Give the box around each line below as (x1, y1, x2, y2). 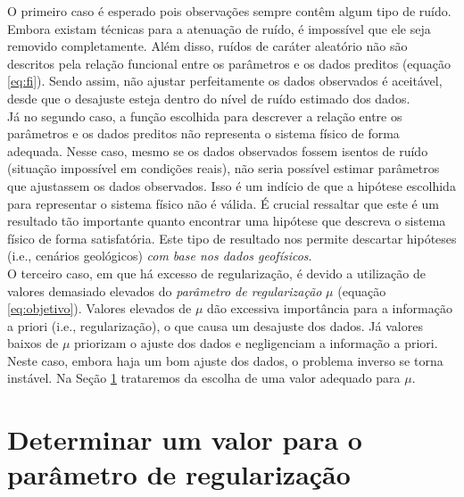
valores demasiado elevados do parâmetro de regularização (7, 281, 322, 300)
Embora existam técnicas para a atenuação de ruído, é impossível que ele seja (7, 19, 431, 37)
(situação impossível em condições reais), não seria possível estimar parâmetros (7, 159, 440, 178)
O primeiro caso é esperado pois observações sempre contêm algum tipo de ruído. (7, 2, 452, 20)
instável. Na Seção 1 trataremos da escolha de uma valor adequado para (7, 369, 401, 387)
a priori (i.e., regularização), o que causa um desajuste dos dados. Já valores (7, 316, 423, 335)
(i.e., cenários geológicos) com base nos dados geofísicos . (7, 246, 312, 265)
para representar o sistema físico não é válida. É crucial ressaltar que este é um (7, 194, 439, 212)
